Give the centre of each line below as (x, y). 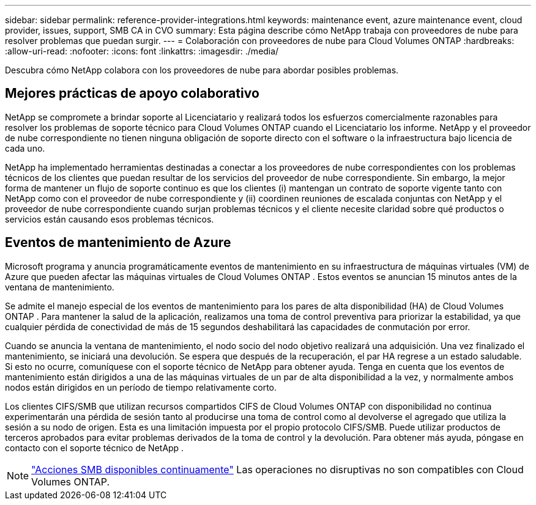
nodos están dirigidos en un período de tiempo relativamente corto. (141, 387)
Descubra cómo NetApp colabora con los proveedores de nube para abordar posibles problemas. (202, 70)
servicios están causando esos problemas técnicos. (110, 219)
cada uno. (25, 148)
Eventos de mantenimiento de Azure (118, 243)
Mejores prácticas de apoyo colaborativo (132, 94)
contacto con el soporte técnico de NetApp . (95, 448)
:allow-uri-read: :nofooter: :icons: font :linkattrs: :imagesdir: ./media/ (142, 51)
